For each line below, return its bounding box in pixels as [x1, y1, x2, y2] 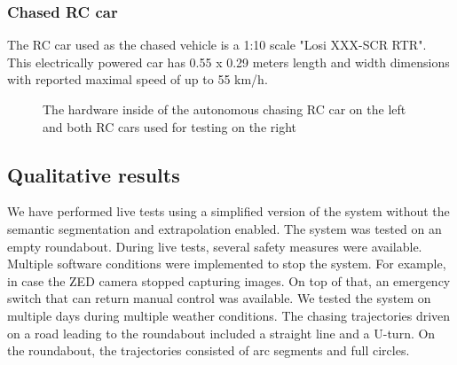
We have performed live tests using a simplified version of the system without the [7, 202, 450, 221]
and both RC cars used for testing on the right [43, 117, 296, 136]
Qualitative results [7, 160, 180, 188]
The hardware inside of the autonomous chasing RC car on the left [43, 100, 406, 118]
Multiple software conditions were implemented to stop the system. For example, [7, 254, 446, 273]
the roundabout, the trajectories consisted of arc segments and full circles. [7, 341, 410, 360]
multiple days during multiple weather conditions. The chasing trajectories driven [7, 306, 451, 324]
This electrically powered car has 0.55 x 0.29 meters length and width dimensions [7, 52, 450, 71]
